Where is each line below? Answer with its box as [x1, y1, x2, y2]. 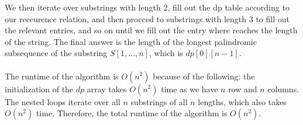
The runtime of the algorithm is [5, 70, 119, 82]
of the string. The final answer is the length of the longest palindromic [5, 35, 257, 47]
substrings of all [130, 95, 188, 107]
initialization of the [5, 82, 74, 95]
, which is [149, 47, 183, 59]
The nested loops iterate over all [5, 95, 120, 107]
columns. [267, 82, 299, 95]
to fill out [256, 12, 290, 25]
